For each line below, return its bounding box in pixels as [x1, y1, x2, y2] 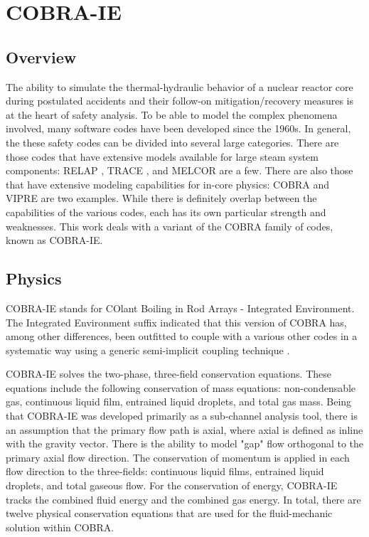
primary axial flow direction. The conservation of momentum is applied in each [6, 450, 350, 464]
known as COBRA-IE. [6, 233, 103, 248]
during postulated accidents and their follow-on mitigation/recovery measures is [6, 93, 354, 108]
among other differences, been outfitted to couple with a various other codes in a [6, 329, 358, 344]
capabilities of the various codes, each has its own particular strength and [6, 204, 326, 219]
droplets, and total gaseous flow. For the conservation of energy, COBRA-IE [6, 478, 338, 493]
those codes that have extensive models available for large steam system [6, 149, 319, 164]
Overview [6, 46, 77, 68]
